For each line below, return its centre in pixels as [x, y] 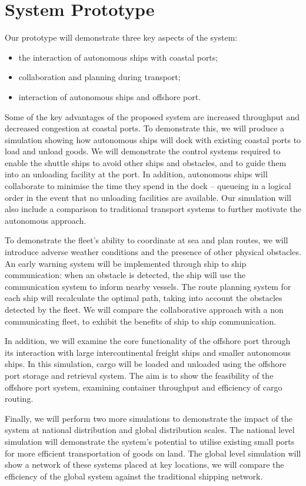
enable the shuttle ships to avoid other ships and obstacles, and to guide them [146, 162]
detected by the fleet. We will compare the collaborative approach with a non [144, 309]
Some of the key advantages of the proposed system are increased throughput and [152, 116]
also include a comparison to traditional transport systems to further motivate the [153, 209]
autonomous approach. [46, 220]
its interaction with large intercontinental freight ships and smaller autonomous [148, 352]
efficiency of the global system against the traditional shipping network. [134, 476]
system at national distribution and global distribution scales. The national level [150, 430]
